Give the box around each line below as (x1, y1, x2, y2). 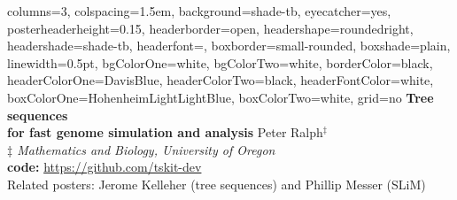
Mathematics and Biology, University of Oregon (17, 140, 275, 158)
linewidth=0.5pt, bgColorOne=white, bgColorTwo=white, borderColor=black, (7, 53, 433, 72)
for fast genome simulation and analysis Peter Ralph (7, 123, 323, 142)
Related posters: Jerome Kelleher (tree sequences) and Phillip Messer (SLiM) (7, 174, 426, 193)
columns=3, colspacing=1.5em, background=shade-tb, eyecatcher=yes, (7, 2, 391, 19)
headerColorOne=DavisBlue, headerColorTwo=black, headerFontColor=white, (7, 71, 434, 89)
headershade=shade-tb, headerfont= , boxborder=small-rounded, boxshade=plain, (7, 36, 451, 55)
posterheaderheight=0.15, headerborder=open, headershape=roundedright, (7, 19, 414, 37)
